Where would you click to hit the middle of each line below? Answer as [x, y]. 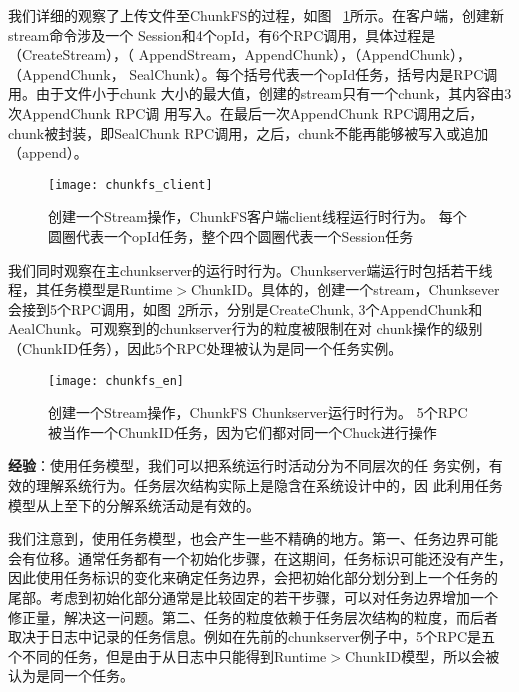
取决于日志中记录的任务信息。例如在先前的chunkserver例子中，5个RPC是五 [252, 636]
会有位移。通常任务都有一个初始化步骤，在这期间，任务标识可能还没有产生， [260, 557]
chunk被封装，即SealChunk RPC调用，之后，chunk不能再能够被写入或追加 [248, 132]
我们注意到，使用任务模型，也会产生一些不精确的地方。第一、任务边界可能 [253, 538]
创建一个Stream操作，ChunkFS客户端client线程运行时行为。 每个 [257, 216]
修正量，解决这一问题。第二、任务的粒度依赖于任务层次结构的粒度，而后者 [253, 616]
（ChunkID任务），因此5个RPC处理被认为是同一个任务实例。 [205, 347]
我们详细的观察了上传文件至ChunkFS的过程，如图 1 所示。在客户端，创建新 [256, 15]
